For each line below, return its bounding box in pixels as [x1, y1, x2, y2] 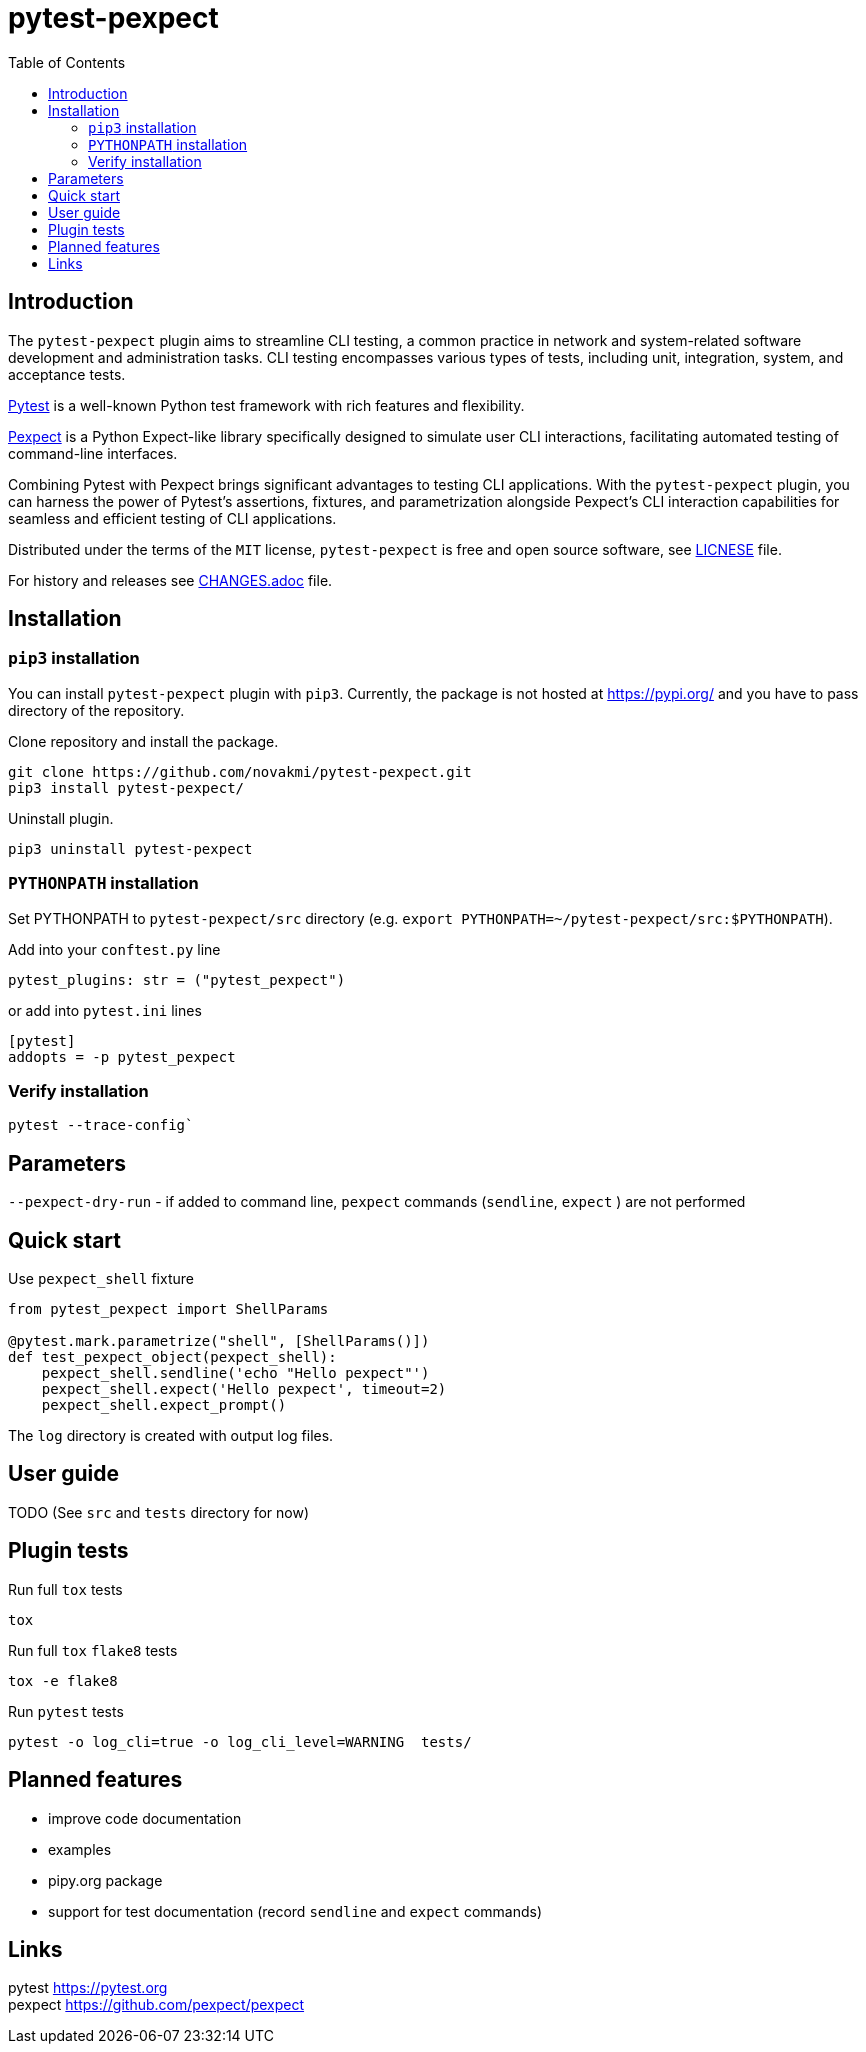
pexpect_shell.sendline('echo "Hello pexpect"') [41, 1365, 430, 1381]
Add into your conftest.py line [8, 940, 221, 958]
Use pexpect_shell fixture [8, 1270, 194, 1287]
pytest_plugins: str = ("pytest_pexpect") [8, 971, 346, 988]
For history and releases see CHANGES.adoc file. [8, 571, 333, 589]
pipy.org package [48, 1871, 163, 1889]
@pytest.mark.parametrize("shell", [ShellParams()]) [8, 1333, 430, 1349]
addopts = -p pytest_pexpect [8, 1048, 236, 1065]
